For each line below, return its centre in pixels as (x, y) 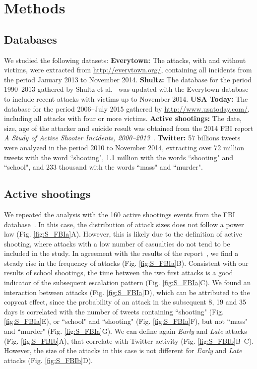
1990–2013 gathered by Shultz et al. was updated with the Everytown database (126, 89)
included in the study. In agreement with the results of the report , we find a (121, 253)
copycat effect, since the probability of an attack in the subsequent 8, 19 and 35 (125, 302)
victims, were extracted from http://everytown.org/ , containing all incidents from (128, 70)
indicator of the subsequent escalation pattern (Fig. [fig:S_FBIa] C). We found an (128, 282)
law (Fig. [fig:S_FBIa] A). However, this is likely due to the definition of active (123, 234)
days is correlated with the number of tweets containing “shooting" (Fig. (114, 311)
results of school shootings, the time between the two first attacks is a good (119, 273)
